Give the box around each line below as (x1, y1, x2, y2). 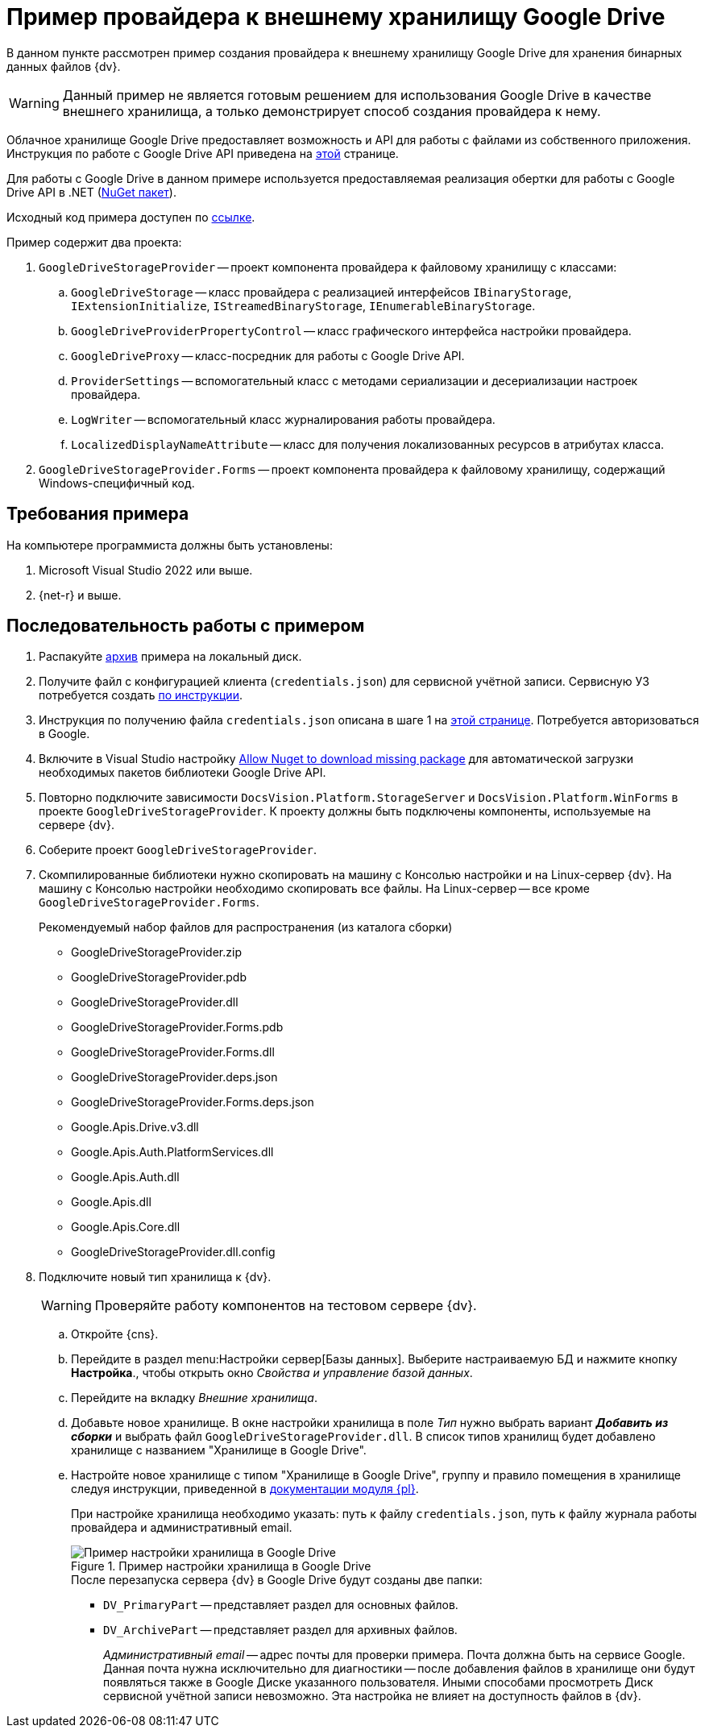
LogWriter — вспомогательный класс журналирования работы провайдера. (71, 412, 496, 426)
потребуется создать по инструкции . (39, 688, 243, 703)
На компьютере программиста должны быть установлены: (6, 537, 333, 552)
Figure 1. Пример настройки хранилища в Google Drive (71, 1559, 371, 1574)
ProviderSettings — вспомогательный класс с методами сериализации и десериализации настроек (71, 373, 638, 388)
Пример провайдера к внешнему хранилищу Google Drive (6, 3, 666, 31)
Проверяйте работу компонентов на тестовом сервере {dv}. (94, 1297, 477, 1314)
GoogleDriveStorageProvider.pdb (71, 970, 247, 985)
